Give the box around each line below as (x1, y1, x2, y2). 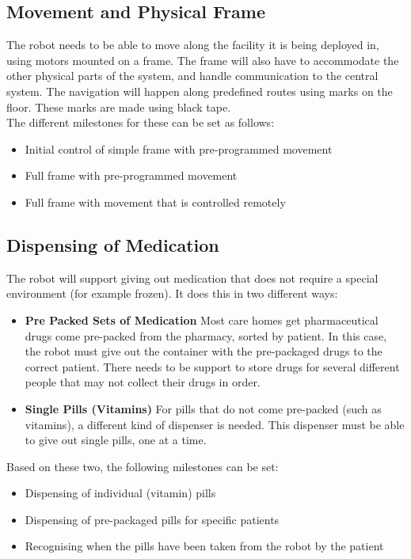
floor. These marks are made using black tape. (6, 98, 231, 115)
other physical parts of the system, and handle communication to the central (6, 67, 379, 84)
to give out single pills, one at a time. (25, 432, 207, 448)
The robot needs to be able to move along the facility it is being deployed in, (6, 36, 379, 53)
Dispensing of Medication (6, 232, 219, 257)
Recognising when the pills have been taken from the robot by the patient (25, 538, 384, 554)
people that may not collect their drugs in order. (25, 374, 261, 390)
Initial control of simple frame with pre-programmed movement (25, 140, 333, 157)
